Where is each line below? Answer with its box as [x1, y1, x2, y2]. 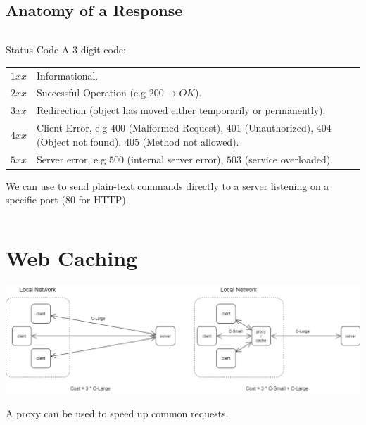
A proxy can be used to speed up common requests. [6, 406, 229, 421]
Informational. [37, 68, 99, 82]
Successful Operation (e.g [37, 85, 146, 100]
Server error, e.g [37, 151, 106, 166]
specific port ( [6, 192, 65, 207]
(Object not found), [37, 134, 122, 148]
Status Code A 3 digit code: [6, 42, 126, 57]
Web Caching [6, 243, 138, 272]
